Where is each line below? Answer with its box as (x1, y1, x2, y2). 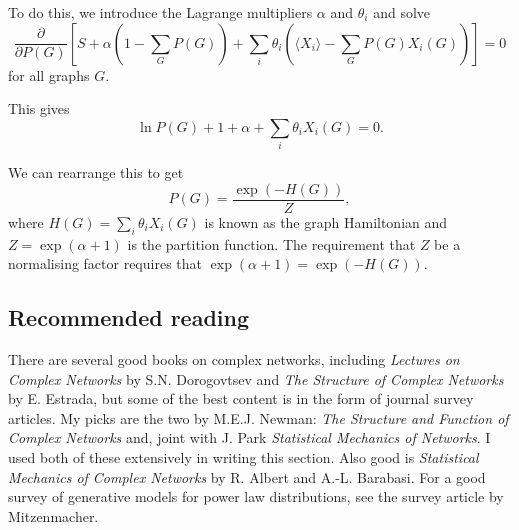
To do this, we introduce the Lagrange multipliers (8, 2, 313, 22)
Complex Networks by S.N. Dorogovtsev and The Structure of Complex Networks (8, 368, 504, 389)
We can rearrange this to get (8, 162, 184, 183)
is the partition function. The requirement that (127, 233, 416, 254)
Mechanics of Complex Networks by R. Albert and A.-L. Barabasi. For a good (8, 466, 486, 487)
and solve (373, 2, 431, 22)
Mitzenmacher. (8, 505, 99, 526)
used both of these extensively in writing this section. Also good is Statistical (8, 446, 479, 467)
